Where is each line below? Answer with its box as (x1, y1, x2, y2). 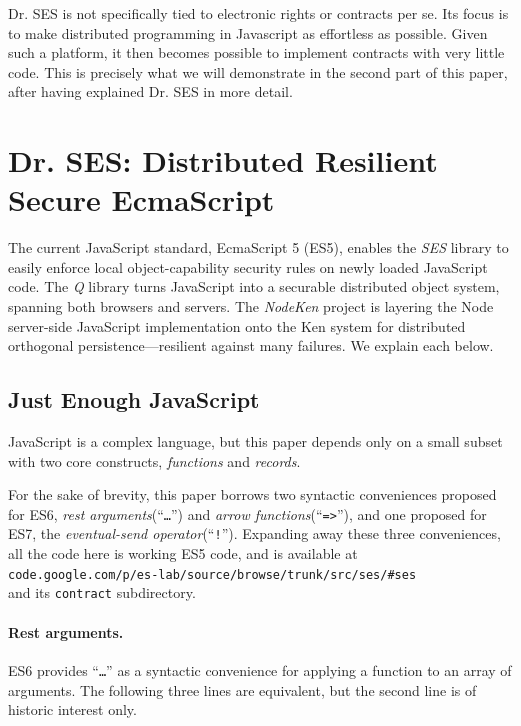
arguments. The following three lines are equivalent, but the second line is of (8, 679, 477, 700)
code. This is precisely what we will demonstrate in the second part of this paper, (8, 61, 508, 82)
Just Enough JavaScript (8, 384, 260, 415)
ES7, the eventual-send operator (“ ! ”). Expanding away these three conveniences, (8, 523, 501, 544)
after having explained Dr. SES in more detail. (8, 81, 293, 102)
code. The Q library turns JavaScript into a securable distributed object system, (8, 276, 500, 297)
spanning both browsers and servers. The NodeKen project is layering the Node (8, 296, 494, 317)
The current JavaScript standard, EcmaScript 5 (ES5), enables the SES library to (8, 237, 509, 258)
